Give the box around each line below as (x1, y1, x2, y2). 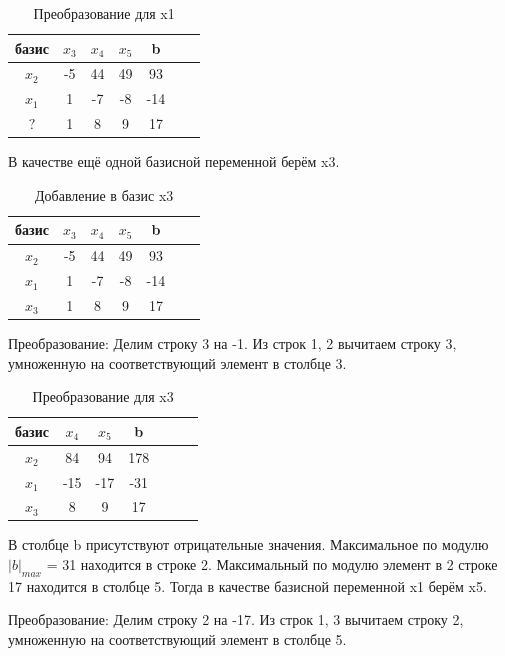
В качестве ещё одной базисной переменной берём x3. (8, 151, 340, 172)
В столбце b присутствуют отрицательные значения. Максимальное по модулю (8, 534, 489, 555)
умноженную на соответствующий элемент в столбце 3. (8, 352, 347, 373)
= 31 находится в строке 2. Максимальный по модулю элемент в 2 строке (46, 554, 498, 575)
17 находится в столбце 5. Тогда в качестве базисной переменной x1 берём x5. (8, 575, 487, 596)
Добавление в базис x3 (35, 184, 174, 205)
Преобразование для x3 (32, 386, 174, 407)
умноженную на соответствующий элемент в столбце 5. (8, 629, 347, 650)
